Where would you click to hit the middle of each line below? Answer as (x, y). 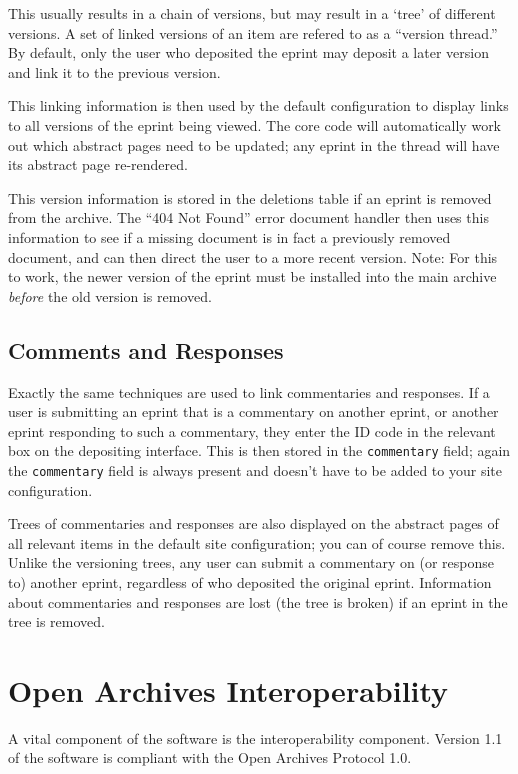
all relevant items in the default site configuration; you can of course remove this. (257, 542)
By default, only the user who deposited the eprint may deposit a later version (248, 52)
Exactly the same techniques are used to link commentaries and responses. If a (249, 391)
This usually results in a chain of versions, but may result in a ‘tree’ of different (252, 13)
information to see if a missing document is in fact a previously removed (229, 236)
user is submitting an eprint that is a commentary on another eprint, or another (253, 411)
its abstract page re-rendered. (98, 164)
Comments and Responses (146, 349)
